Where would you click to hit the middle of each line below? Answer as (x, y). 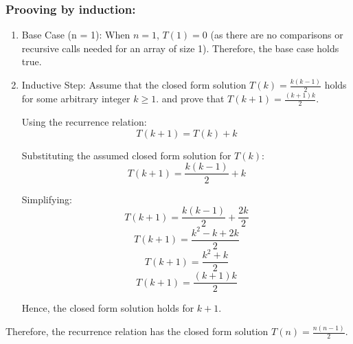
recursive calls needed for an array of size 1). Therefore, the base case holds (180, 48)
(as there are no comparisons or (277, 35)
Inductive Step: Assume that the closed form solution (134, 85)
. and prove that (190, 99)
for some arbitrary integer (76, 99)
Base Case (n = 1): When (76, 35)
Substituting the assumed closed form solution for (126, 155)
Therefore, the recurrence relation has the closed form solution (137, 331)
